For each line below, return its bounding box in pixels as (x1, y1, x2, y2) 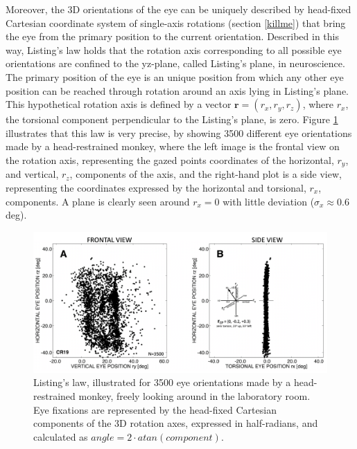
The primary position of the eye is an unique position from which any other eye (6, 69, 344, 84)
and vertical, (6, 167, 59, 181)
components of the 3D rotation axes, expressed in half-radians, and (33, 416, 318, 430)
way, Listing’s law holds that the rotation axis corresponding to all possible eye (6, 42, 342, 57)
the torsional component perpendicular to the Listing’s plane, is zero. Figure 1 (6, 112, 338, 127)
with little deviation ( (223, 194, 315, 208)
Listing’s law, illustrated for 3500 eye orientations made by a (33, 375, 291, 390)
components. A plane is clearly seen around (6, 194, 190, 208)
